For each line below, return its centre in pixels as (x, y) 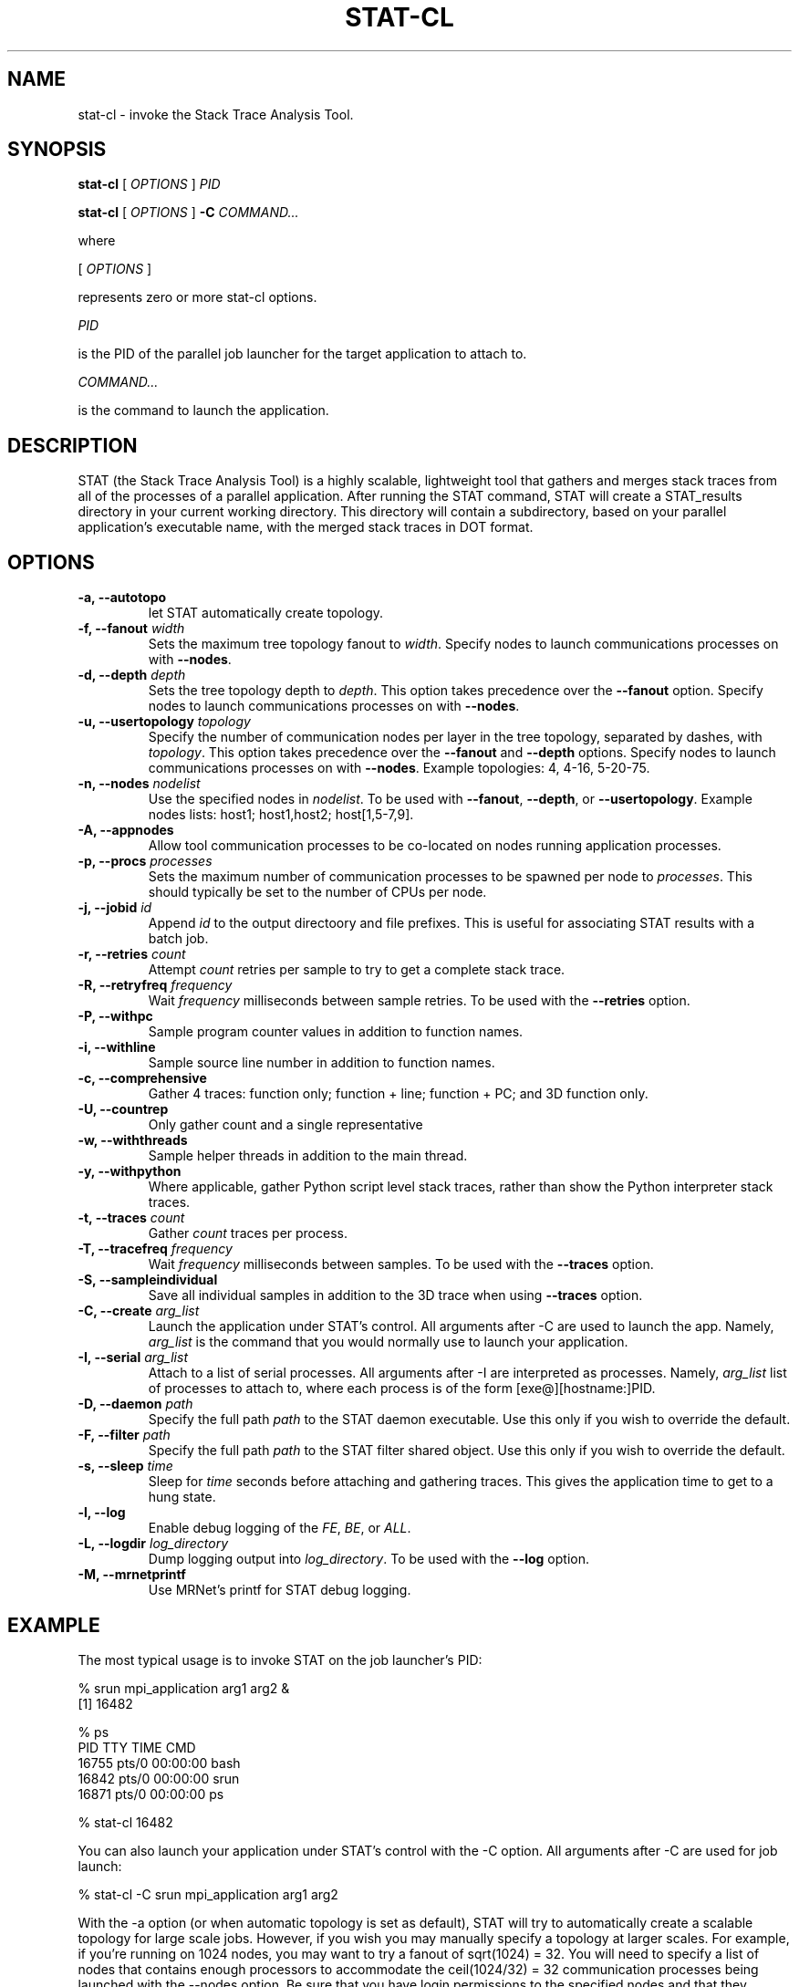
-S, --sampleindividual (148, 1280)
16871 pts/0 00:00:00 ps (151, 1794)
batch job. (178, 939)
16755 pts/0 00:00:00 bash (159, 1763)
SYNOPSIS (57, 150)
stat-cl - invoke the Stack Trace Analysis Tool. (216, 114)
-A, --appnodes (126, 830)
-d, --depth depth (132, 675)
